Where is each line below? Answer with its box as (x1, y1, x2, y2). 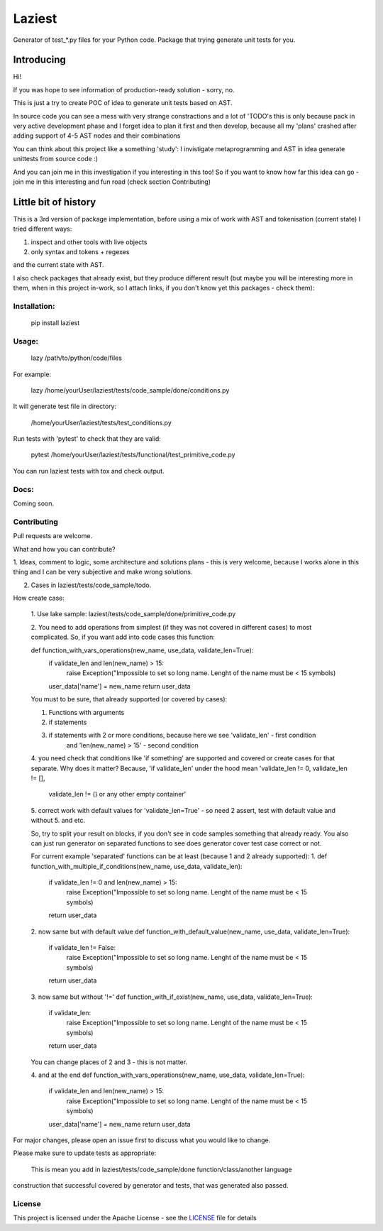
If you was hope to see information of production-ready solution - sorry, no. (13, 85, 235, 94)
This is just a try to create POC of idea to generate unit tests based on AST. (13, 99, 233, 107)
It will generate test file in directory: (13, 402, 117, 411)
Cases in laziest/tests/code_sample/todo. (30, 581, 152, 589)
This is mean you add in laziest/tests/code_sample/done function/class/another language (30, 1165, 292, 1173)
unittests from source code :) (13, 155, 99, 163)
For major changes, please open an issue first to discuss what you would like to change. (13, 1136, 271, 1144)
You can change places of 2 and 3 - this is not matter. (30, 1058, 188, 1066)
